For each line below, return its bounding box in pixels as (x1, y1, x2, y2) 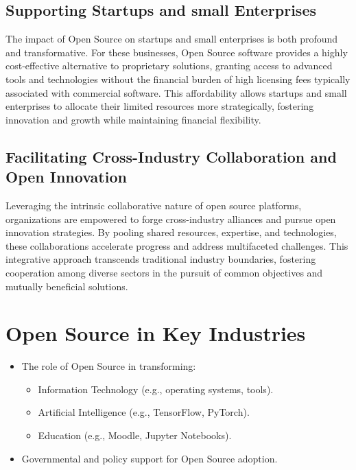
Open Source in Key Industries (5, 319, 306, 347)
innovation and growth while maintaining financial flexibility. (5, 112, 261, 126)
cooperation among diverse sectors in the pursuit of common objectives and (5, 265, 323, 279)
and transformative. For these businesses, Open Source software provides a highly (5, 45, 348, 59)
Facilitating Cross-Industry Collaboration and (5, 145, 337, 167)
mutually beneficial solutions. (5, 279, 128, 293)
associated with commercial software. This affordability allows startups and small (5, 85, 347, 99)
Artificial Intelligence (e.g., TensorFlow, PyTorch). (38, 405, 250, 419)
